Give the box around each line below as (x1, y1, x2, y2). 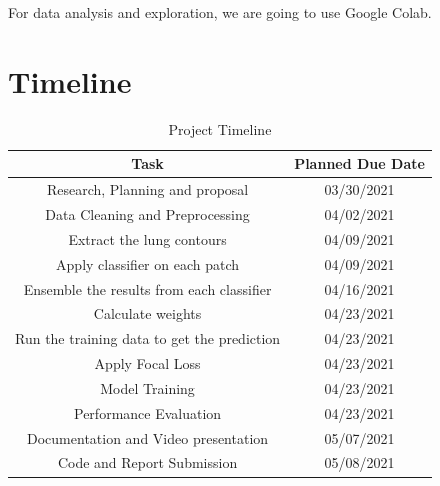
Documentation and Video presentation (27, 427, 269, 448)
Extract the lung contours (68, 228, 227, 249)
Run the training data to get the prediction (15, 328, 281, 349)
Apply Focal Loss (94, 353, 201, 374)
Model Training (100, 377, 195, 398)
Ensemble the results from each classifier (23, 278, 272, 299)
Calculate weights (93, 303, 202, 324)
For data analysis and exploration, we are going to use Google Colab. (8, 2, 432, 22)
